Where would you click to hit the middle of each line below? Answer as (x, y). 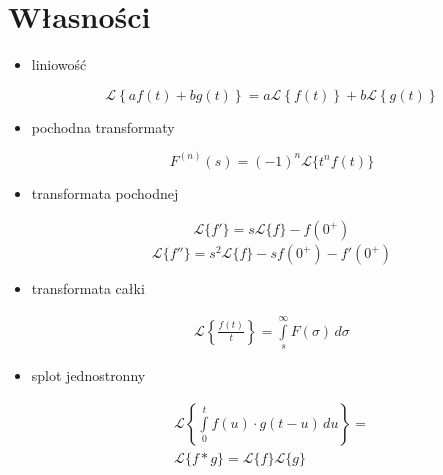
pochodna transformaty (103, 126)
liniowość (59, 64)
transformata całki (88, 288)
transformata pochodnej (105, 192)
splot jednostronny (88, 375)
